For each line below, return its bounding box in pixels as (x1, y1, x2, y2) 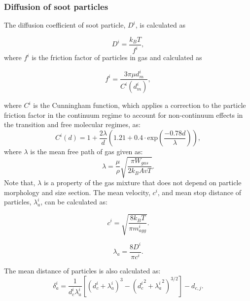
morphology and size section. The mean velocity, (4, 187, 150, 197)
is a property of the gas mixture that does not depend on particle (43, 177, 242, 188)
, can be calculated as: (40, 197, 107, 207)
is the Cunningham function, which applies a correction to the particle (33, 100, 246, 110)
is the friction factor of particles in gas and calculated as (32, 52, 202, 63)
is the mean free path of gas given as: (30, 146, 143, 156)
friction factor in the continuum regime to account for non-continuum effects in (4, 109, 243, 120)
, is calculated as (135, 20, 186, 30)
